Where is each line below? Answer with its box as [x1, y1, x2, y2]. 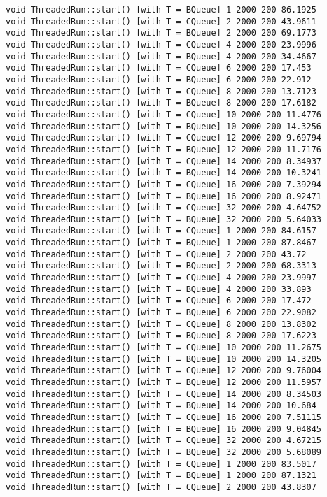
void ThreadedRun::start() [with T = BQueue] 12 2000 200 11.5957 [6, 377, 322, 387]
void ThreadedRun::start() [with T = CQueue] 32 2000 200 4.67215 [6, 435, 322, 446]
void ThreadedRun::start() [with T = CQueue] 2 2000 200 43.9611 [6, 16, 316, 27]
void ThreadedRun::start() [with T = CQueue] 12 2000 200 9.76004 [6, 366, 322, 376]
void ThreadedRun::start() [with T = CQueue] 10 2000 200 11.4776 [6, 109, 322, 120]
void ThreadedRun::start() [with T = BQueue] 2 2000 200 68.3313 [6, 261, 316, 271]
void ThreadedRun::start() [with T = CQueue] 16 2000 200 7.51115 [6, 412, 322, 422]
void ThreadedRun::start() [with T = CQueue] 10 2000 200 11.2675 [6, 343, 322, 353]
